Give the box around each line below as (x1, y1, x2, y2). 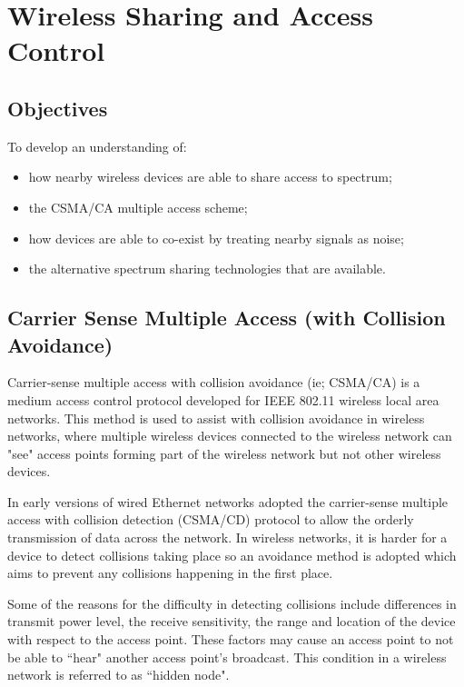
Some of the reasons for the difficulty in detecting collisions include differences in (7, 593, 457, 612)
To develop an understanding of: (7, 136, 187, 155)
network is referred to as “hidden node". (7, 665, 230, 684)
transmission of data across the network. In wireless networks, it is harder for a (7, 528, 448, 547)
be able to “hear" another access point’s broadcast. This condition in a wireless (7, 647, 447, 666)
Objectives (7, 94, 108, 122)
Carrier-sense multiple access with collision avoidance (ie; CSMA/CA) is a (7, 373, 420, 392)
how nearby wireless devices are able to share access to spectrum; (28, 167, 392, 186)
